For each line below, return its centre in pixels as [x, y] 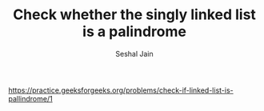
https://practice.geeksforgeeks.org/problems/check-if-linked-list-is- [121, 90]
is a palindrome [134, 32]
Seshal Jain [134, 54]
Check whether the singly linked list [134, 15]
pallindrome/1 [31, 98]
